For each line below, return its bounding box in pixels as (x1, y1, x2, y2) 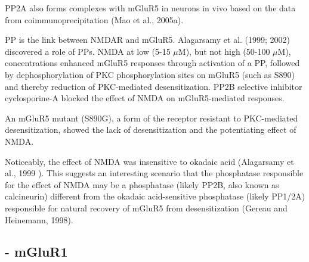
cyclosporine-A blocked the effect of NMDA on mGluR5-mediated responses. (5, 92, 285, 104)
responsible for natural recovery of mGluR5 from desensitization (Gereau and (5, 201, 288, 214)
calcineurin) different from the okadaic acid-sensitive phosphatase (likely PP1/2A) (5, 190, 305, 202)
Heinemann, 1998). (5, 213, 73, 226)
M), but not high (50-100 (178, 45, 270, 57)
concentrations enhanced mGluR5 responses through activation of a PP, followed (5, 57, 300, 69)
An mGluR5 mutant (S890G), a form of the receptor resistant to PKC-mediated (5, 111, 298, 124)
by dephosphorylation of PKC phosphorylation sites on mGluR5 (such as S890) (5, 68, 295, 80)
